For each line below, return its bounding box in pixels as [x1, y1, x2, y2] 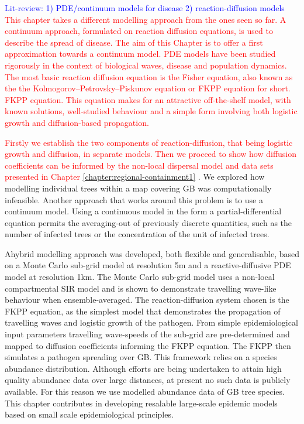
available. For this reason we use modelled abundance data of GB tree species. [5, 385, 285, 397]
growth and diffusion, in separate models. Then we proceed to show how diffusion [5, 148, 297, 160]
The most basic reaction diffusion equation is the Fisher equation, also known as [5, 70, 293, 83]
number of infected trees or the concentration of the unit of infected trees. [5, 228, 270, 240]
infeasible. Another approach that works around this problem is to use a [5, 193, 263, 206]
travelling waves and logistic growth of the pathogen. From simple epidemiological [5, 316, 298, 329]
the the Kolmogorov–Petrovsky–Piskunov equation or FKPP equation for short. [5, 82, 291, 94]
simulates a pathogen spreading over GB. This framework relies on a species [5, 351, 277, 363]
